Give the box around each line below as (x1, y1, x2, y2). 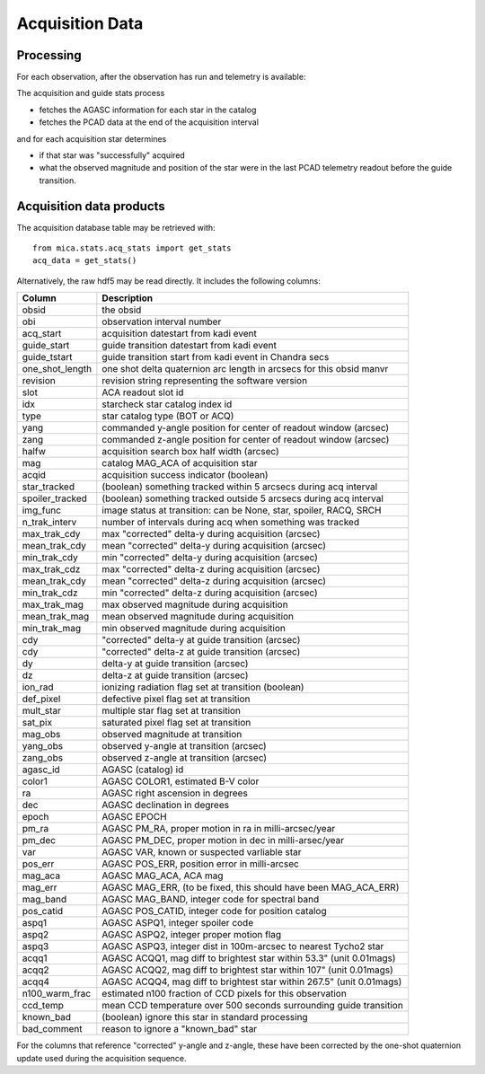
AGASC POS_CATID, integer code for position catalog (101, 905, 327, 918)
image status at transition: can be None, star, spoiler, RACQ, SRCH (101, 504, 382, 516)
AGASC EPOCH (101, 811, 167, 823)
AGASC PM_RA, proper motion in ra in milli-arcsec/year (101, 823, 336, 835)
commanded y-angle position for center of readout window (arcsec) (101, 422, 390, 435)
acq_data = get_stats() (32, 256, 137, 266)
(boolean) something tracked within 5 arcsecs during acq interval (101, 480, 378, 493)
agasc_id (22, 763, 60, 776)
